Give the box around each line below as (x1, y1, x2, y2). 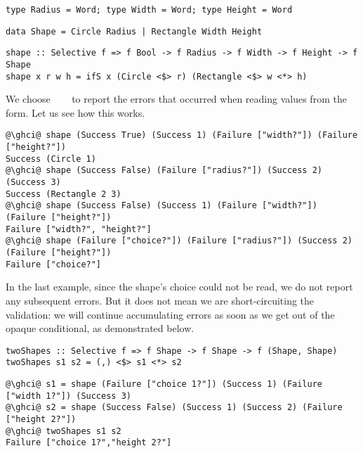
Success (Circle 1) (6, 153, 96, 164)
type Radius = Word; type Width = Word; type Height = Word (6, 5, 293, 15)
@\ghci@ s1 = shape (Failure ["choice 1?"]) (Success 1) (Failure (6, 379, 323, 390)
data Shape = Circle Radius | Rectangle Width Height (6, 26, 263, 37)
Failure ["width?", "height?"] (6, 224, 152, 234)
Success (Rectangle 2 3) (6, 189, 121, 199)
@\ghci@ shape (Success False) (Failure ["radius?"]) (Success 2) (6, 165, 323, 176)
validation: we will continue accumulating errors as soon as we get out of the (6, 307, 335, 321)
